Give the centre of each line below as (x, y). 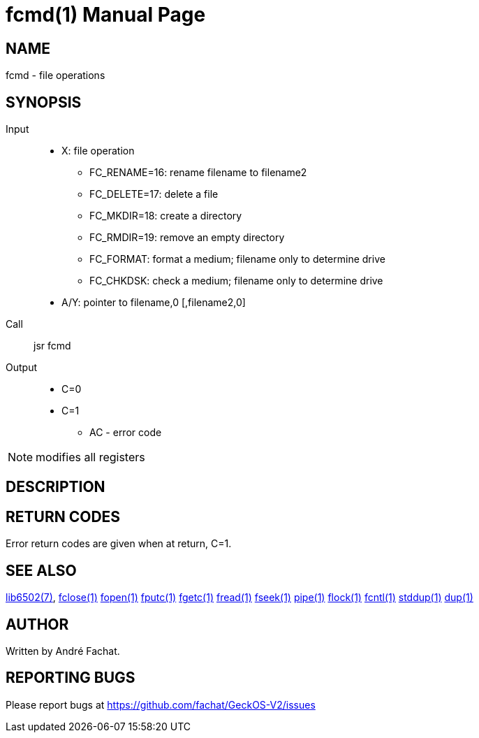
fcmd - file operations (56, 75)
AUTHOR (37, 624)
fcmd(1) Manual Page (106, 15)
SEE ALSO (41, 570)
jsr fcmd (52, 346)
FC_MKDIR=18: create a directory (166, 216)
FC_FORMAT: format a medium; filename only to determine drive (237, 259)
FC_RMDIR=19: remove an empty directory (187, 238)
